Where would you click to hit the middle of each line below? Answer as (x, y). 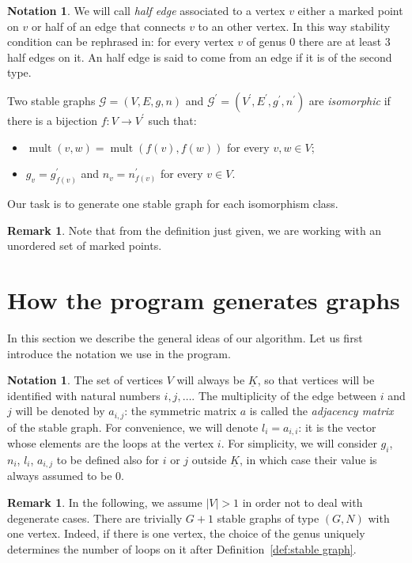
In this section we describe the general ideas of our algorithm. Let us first (185, 337)
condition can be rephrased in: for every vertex (121, 42)
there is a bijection (53, 120)
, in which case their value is (308, 459)
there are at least (340, 42)
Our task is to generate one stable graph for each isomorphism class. (173, 204)
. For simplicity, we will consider (299, 443)
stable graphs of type (268, 518)
